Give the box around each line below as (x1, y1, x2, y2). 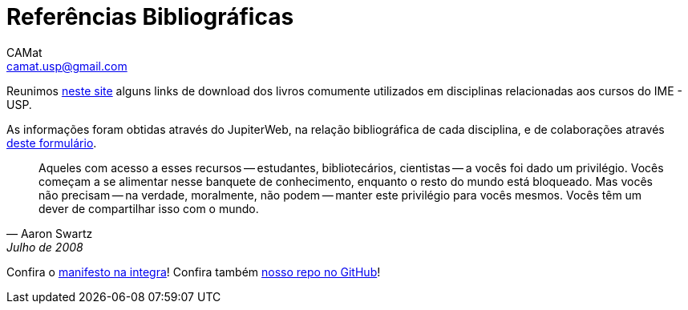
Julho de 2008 (6, 240, 83, 254)
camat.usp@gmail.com (6, 58, 127, 73)
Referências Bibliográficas (6, 3, 294, 30)
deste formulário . (6, 135, 97, 150)
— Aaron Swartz (6, 226, 93, 240)
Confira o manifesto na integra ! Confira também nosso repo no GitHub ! (6, 264, 381, 279)
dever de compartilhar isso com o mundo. (38, 201, 259, 215)
